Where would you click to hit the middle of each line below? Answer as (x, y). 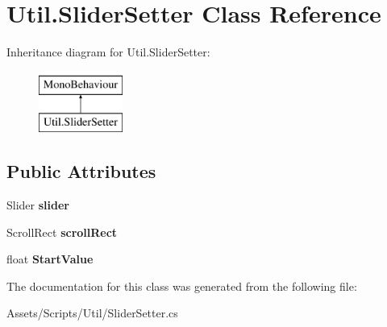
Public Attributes (81, 171)
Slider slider (38, 205)
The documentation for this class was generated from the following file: (182, 286)
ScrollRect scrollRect (62, 232)
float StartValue (50, 259)
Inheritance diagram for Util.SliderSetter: (108, 52)
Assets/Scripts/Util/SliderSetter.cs (92, 313)
